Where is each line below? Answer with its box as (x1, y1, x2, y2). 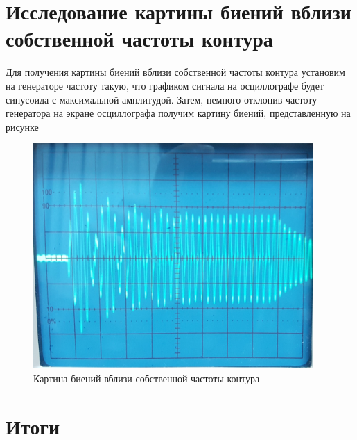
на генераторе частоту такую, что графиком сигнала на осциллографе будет (6, 78, 324, 92)
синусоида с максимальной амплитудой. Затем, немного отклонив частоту (6, 92, 317, 106)
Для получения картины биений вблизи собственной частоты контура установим (6, 65, 345, 79)
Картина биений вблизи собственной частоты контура (33, 371, 260, 385)
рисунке (6, 119, 39, 133)
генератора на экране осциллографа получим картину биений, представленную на (6, 106, 351, 120)
